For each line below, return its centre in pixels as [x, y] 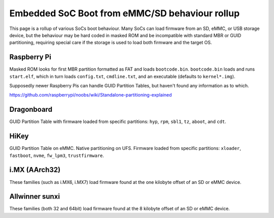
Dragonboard [31, 110]
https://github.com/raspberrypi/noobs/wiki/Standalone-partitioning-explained [91, 95]
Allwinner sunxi [35, 196]
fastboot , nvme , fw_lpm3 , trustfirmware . [57, 155]
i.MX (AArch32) [35, 170]
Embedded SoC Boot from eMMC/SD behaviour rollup [125, 13]
